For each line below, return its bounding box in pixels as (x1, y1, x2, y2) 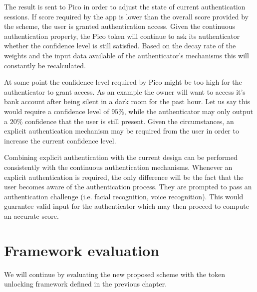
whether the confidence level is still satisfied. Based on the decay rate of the (4, 40, 236, 51)
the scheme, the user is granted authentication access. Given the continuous (4, 21, 235, 31)
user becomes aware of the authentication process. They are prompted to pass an (4, 181, 252, 192)
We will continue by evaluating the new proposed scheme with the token (4, 269, 226, 279)
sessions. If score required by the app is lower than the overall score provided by (4, 11, 249, 21)
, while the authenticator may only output (124, 106, 254, 116)
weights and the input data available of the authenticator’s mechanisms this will (4, 50, 249, 60)
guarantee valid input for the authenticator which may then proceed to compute (4, 201, 249, 211)
